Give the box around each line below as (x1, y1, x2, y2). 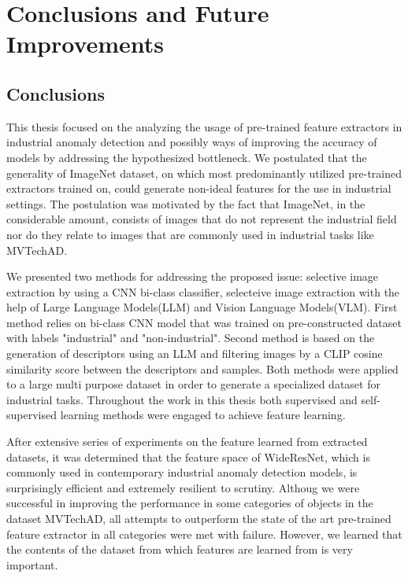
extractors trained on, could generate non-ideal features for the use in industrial (6, 180, 391, 197)
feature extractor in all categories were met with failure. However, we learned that (6, 525, 402, 542)
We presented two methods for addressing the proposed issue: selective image (6, 268, 379, 285)
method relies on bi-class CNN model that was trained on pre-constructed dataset (6, 314, 402, 330)
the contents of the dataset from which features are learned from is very (6, 541, 353, 558)
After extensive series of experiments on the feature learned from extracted (6, 433, 368, 450)
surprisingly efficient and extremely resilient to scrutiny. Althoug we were (6, 479, 360, 495)
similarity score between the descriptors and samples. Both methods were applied (6, 360, 399, 377)
